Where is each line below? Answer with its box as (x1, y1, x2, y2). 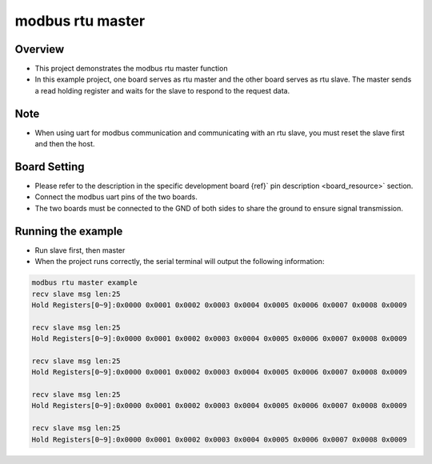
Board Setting (14, 160, 85, 174)
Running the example (14, 224, 123, 238)
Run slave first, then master (34, 245, 126, 255)
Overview (14, 42, 65, 56)
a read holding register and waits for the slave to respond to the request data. (34, 86, 290, 95)
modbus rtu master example (31, 278, 138, 287)
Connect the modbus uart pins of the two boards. (34, 192, 198, 202)
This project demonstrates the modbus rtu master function (34, 64, 228, 74)
